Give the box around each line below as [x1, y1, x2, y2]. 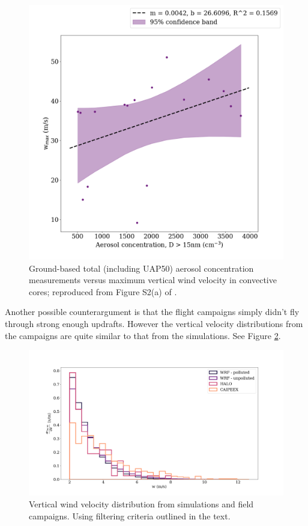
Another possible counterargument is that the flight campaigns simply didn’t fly [5, 305, 300, 318]
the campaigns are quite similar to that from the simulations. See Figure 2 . [5, 329, 281, 341]
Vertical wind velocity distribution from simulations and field [29, 497, 254, 510]
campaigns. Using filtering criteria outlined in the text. [29, 509, 231, 522]
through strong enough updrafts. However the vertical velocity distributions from [5, 317, 303, 329]
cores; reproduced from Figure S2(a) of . [29, 285, 177, 298]
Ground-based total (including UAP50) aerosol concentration [29, 261, 254, 274]
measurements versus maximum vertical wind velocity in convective [29, 274, 277, 286]
